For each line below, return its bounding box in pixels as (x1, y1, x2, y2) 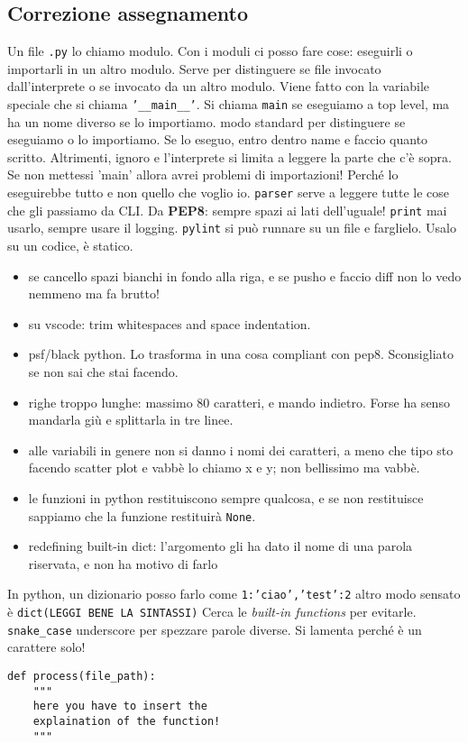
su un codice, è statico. (7, 236, 133, 255)
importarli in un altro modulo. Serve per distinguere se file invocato (7, 59, 381, 78)
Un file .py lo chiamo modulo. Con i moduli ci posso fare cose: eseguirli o (7, 41, 413, 60)
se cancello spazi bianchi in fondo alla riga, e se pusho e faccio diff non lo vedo (28, 266, 462, 285)
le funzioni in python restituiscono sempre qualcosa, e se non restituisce (28, 488, 424, 507)
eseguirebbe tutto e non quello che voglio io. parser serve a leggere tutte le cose (7, 183, 450, 202)
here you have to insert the (32, 700, 207, 713)
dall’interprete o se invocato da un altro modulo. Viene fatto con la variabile (7, 77, 430, 96)
